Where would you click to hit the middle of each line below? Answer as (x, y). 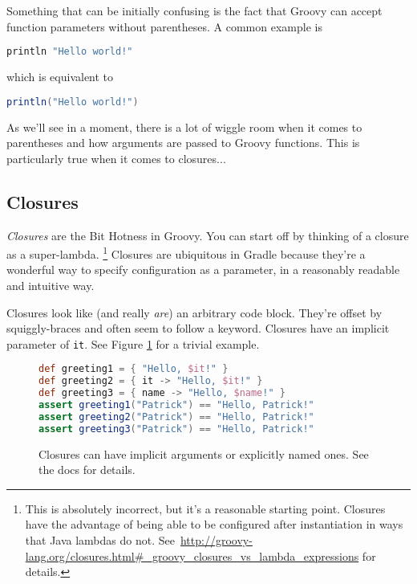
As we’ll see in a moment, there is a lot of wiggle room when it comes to (184, 127)
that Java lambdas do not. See (100, 540)
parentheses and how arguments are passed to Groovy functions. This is (183, 143)
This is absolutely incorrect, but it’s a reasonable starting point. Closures (205, 508)
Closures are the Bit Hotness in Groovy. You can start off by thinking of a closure (208, 235)
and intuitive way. (51, 285)
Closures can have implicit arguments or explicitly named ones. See (204, 453)
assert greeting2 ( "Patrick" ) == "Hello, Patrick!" (176, 417)
